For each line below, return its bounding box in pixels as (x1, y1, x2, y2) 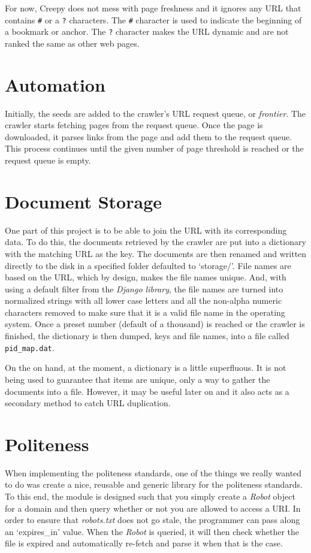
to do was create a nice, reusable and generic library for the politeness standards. (5, 478, 303, 491)
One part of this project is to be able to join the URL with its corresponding (5, 223, 287, 236)
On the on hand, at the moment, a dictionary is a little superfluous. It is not (5, 361, 286, 374)
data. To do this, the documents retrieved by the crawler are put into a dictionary (5, 235, 306, 248)
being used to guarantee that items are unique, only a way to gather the (5, 373, 270, 385)
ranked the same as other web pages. (5, 37, 140, 49)
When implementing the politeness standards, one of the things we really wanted (5, 466, 302, 479)
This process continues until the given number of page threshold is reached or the (5, 142, 304, 155)
